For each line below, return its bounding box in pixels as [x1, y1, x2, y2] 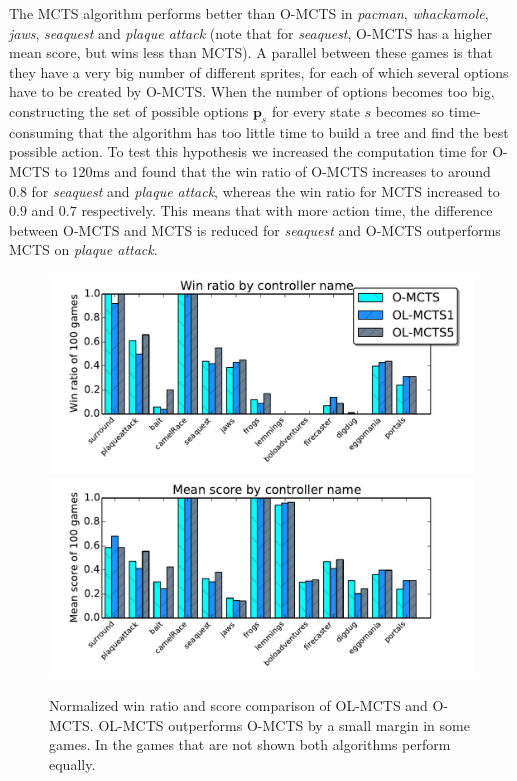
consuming [9, 121, 74, 142]
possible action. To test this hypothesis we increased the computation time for [9, 141, 488, 162]
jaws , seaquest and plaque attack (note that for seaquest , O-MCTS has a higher [9, 22, 492, 43]
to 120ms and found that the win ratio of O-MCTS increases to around [54, 160, 491, 181]
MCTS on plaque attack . [9, 239, 158, 260]
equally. [49, 754, 96, 775]
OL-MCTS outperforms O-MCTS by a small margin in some [98, 714, 470, 735]
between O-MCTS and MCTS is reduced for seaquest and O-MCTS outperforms [9, 219, 501, 240]
